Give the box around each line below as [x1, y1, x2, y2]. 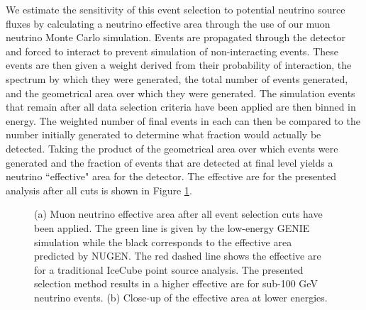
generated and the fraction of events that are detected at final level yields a [6, 155, 333, 170]
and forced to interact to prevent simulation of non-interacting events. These [6, 43, 338, 58]
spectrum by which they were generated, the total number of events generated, [6, 71, 348, 86]
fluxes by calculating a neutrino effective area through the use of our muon [6, 16, 331, 31]
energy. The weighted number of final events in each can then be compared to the [6, 113, 360, 128]
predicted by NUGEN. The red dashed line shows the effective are [34, 248, 321, 263]
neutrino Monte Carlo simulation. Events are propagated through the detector [6, 30, 345, 45]
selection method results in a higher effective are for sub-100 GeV [34, 276, 318, 291]
